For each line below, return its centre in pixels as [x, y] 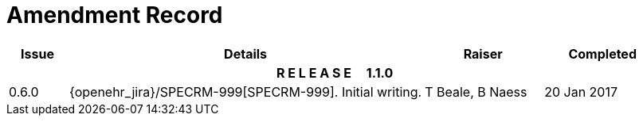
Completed [602, 53]
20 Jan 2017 [581, 91]
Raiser [483, 53]
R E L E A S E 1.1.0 [335, 72]
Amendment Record [115, 15]
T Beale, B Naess [476, 91]
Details [246, 53]
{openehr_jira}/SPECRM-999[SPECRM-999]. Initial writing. [246, 91]
